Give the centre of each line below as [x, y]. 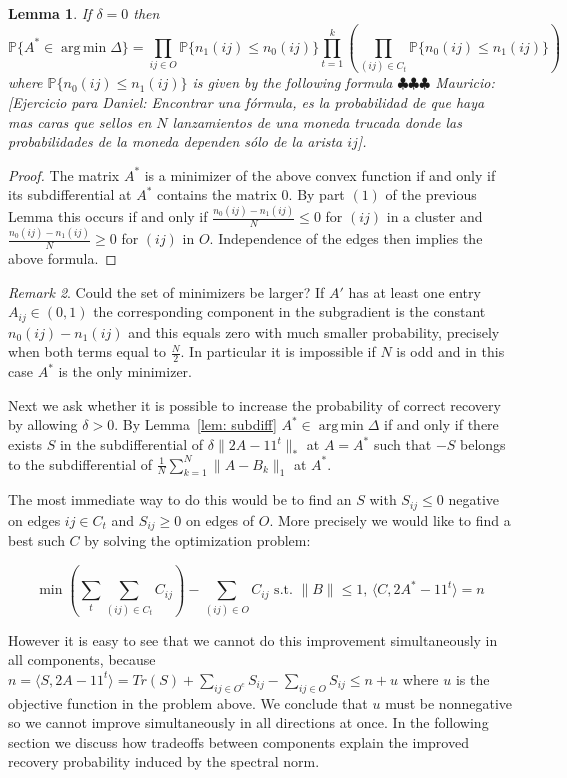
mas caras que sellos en [80, 121]
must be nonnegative [448, 702]
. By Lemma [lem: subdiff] [195, 424]
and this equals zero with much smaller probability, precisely [314, 331]
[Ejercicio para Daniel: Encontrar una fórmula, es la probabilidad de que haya [246, 101]
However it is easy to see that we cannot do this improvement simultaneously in [253, 639]
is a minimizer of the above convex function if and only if [320, 174]
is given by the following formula [292, 82]
